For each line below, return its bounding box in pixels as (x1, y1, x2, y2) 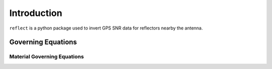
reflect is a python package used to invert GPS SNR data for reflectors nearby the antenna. (9, 25, 203, 31)
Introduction (9, 7, 62, 18)
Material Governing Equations (9, 53, 84, 60)
